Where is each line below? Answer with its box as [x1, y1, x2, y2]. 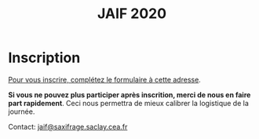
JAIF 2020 [97, 5, 167, 23]
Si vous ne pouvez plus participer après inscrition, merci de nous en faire [8, 90, 251, 99]
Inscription [8, 49, 81, 67]
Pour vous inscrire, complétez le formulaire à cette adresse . [8, 75, 202, 84]
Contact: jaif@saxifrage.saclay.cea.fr [8, 122, 128, 131]
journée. [8, 107, 35, 116]
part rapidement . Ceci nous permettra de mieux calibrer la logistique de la [8, 98, 250, 108]
